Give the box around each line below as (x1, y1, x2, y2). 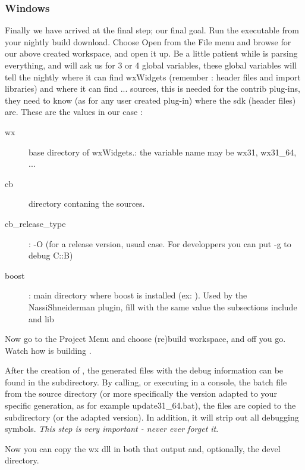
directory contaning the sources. (29, 197, 145, 210)
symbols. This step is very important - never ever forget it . (5, 422, 219, 435)
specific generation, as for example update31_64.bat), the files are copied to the (5, 399, 296, 412)
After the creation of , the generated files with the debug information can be (5, 364, 284, 376)
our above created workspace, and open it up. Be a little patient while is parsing (5, 47, 298, 60)
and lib (29, 312, 54, 325)
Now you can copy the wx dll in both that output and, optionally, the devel (5, 442, 281, 455)
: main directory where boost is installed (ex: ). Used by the (29, 289, 247, 301)
